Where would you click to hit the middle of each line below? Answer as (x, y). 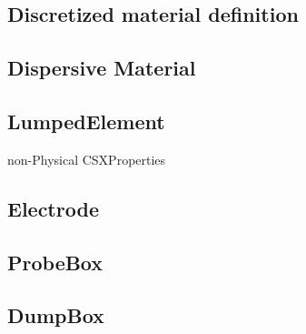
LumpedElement (86, 121)
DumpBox (56, 315)
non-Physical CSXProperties (87, 159)
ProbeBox (55, 262)
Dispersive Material (102, 68)
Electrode (53, 208)
